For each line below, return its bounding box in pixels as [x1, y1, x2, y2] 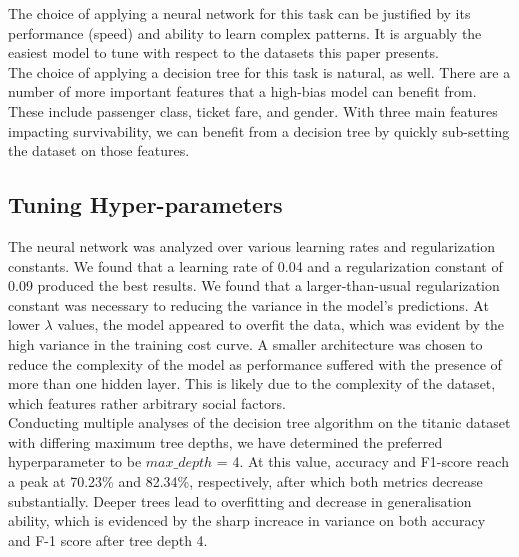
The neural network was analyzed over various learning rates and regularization [8, 235, 496, 256]
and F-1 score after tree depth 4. [8, 529, 208, 550]
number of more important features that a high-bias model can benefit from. [8, 81, 477, 102]
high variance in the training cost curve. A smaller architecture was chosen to [8, 333, 483, 354]
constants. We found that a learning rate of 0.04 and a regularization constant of [8, 255, 503, 276]
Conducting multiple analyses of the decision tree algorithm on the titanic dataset [8, 412, 511, 433]
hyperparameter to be [8, 451, 142, 472]
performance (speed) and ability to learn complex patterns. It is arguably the [8, 22, 482, 43]
